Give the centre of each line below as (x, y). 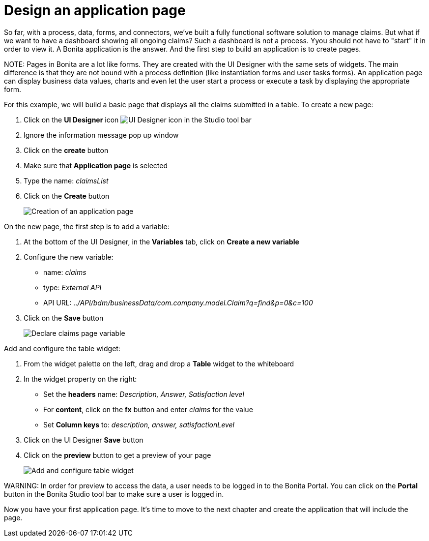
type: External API (72, 287)
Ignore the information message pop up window (101, 135)
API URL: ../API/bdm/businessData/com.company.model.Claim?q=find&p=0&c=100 (178, 302)
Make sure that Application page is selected (96, 165)
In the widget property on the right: (80, 379)
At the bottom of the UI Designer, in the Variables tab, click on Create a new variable (161, 241)
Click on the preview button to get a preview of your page (117, 455)
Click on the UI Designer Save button (84, 440)
